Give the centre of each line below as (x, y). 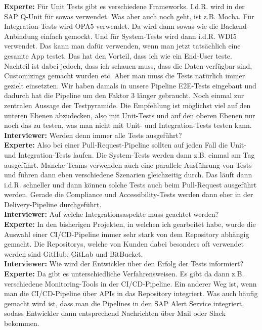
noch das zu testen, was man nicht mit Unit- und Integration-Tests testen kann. (128, 125)
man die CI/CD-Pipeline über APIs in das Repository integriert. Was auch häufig (131, 293)
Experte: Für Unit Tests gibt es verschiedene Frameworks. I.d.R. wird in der (124, 6)
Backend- (235, 26)
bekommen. (22, 323)
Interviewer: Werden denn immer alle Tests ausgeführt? (93, 135)
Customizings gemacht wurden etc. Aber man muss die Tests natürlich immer (125, 76)
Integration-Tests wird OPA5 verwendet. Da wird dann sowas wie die (111, 26)
